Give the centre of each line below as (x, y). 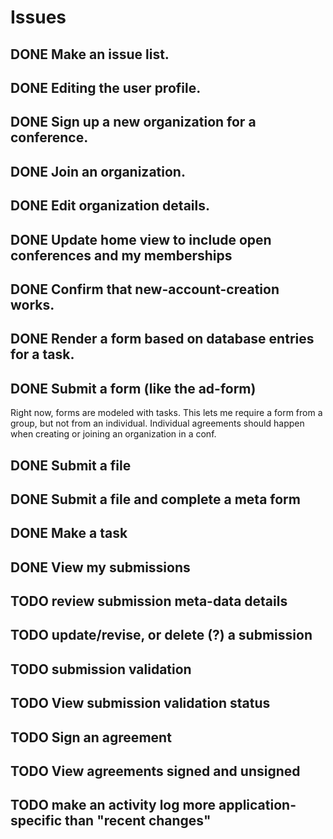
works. (32, 304)
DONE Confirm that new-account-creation (145, 289)
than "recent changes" (138, 821)
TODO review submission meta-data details (149, 601)
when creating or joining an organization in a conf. (113, 434)
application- (257, 805)
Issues (38, 17)
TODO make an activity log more (113, 805)
